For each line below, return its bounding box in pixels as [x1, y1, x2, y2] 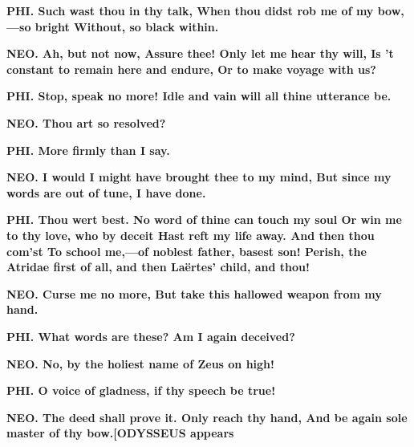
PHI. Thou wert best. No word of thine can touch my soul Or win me [6, 211, 402, 228]
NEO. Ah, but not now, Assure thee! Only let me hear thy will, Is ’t [6, 45, 394, 62]
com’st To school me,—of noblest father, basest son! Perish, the [6, 242, 367, 259]
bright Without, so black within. [34, 18, 219, 35]
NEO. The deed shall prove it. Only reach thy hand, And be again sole [6, 408, 408, 425]
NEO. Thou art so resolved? [6, 114, 166, 131]
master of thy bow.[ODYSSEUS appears [6, 425, 234, 441]
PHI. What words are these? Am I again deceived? [6, 327, 295, 344]
